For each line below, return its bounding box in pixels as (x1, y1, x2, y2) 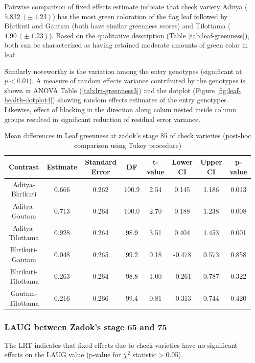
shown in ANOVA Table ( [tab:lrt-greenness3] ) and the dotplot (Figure (4, 85, 215, 95)
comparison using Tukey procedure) (74, 140, 182, 150)
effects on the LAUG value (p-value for (4, 349, 121, 360)
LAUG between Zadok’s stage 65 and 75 (4, 320, 167, 333)
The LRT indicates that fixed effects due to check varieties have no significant (4, 339, 238, 350)
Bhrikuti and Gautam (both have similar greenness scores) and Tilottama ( (4, 21, 231, 31)
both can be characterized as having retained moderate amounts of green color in (4, 40, 248, 50)
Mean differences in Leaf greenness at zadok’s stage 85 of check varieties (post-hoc (4, 130, 251, 141)
